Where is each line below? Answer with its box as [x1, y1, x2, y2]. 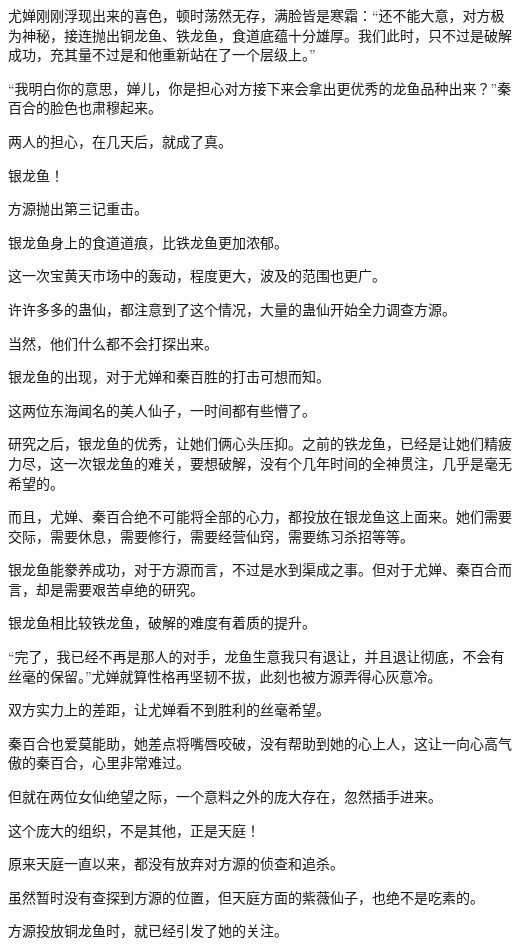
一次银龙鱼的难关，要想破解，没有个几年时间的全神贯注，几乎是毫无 [63, 452, 512, 473]
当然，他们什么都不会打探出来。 [8, 332, 218, 353]
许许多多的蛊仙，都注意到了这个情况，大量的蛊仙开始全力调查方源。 [8, 298, 456, 319]
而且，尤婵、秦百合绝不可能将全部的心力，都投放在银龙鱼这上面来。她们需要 [8, 506, 512, 527]
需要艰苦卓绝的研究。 [63, 578, 204, 599]
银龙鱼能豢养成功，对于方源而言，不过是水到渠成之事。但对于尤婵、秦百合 [8, 559, 498, 580]
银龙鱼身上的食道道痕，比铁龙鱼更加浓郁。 [8, 231, 288, 252]
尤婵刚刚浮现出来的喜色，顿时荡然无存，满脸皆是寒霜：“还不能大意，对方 [8, 5, 491, 25]
